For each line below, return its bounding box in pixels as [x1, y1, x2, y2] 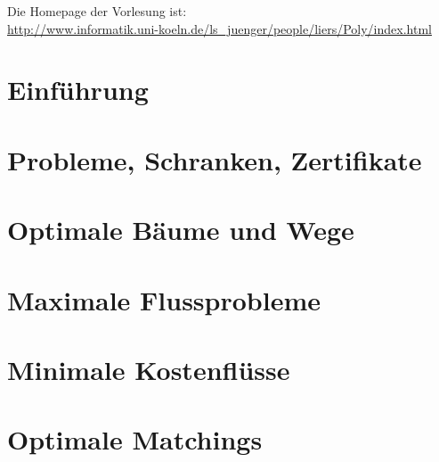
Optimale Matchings [7, 421, 263, 458]
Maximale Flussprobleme [7, 281, 321, 318]
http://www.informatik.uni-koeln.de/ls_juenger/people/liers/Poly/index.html [7, 19, 432, 37]
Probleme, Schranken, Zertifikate [7, 141, 422, 177]
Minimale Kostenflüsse [7, 351, 290, 387]
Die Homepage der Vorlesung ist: [7, 2, 187, 20]
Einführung [7, 71, 149, 108]
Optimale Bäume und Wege [7, 211, 354, 248]
